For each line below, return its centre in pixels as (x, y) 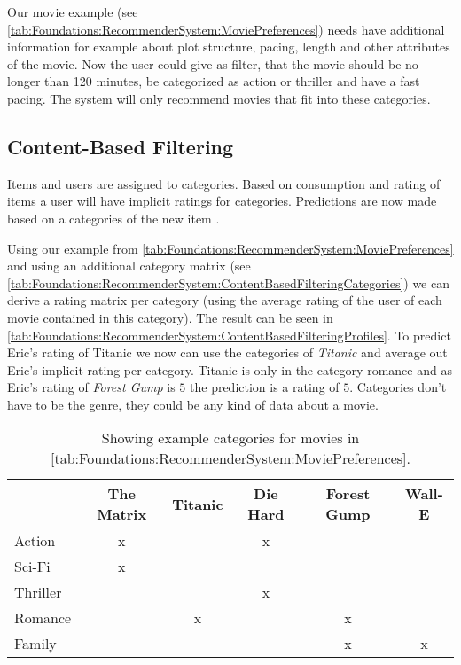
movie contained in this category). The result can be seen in (170, 317)
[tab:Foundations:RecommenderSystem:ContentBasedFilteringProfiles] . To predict (229, 335)
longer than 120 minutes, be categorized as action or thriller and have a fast (214, 81)
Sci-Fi (32, 567)
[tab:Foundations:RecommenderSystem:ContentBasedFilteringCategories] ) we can (228, 282)
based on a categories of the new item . (113, 218)
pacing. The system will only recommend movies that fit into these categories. (219, 98)
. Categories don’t (398, 387)
